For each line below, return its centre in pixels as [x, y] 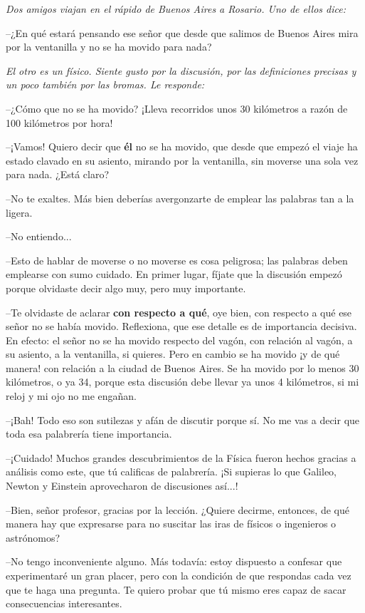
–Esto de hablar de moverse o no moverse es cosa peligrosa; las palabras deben [177, 260]
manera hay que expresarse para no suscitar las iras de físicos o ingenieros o [171, 524]
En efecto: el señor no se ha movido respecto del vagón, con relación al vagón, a [179, 340]
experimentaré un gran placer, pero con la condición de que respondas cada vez [179, 575]
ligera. [19, 212]
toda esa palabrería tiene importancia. [89, 434]
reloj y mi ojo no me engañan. [71, 396]
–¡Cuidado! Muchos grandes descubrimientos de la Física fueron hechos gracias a [181, 457]
